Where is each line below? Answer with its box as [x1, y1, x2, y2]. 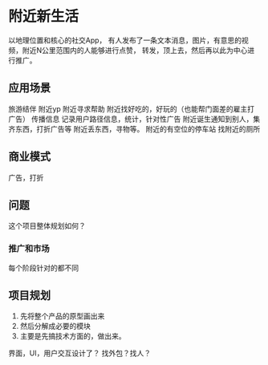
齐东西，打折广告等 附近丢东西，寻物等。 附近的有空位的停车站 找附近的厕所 [8, 124, 261, 133]
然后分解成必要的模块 [19, 322, 91, 331]
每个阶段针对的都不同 [8, 262, 79, 273]
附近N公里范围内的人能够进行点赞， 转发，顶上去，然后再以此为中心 [22, 45, 248, 55]
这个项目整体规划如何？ [8, 221, 86, 231]
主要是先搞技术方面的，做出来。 [19, 331, 126, 341]
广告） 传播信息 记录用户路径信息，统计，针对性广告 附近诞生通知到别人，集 [8, 114, 261, 124]
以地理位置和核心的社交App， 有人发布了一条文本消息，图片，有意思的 [8, 35, 242, 45]
